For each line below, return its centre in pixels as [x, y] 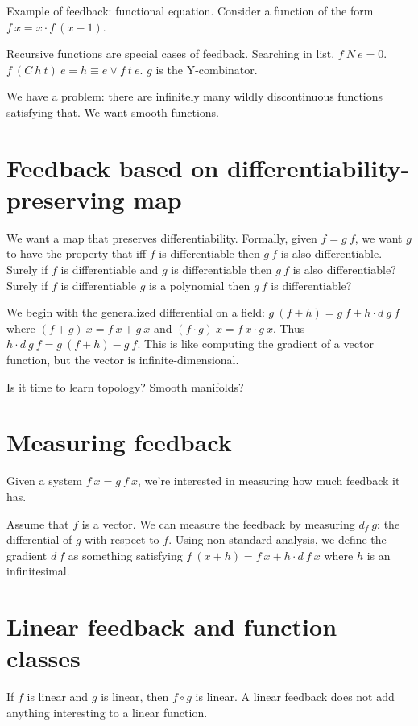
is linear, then [135, 697]
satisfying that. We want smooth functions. [113, 112]
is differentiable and [110, 270]
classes [43, 658]
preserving [66, 199]
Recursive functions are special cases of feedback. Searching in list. [171, 54]
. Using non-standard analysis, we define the [277, 539]
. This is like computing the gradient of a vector [255, 344]
